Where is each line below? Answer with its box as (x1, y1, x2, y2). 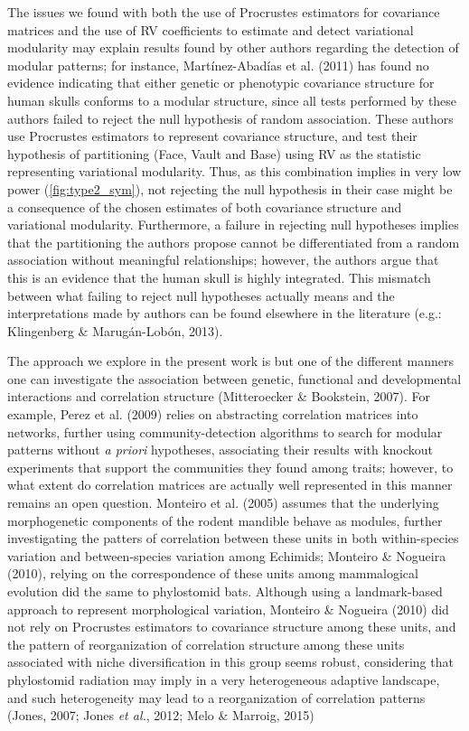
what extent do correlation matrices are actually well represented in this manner (7, 475, 453, 494)
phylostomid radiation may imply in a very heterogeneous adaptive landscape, (7, 670, 440, 689)
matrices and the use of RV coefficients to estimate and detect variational (7, 20, 414, 39)
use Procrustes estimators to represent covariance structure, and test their (7, 127, 417, 145)
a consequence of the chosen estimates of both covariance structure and (7, 197, 402, 216)
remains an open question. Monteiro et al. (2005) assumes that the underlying (7, 493, 439, 512)
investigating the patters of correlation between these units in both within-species (7, 529, 459, 548)
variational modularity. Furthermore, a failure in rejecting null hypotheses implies (7, 215, 459, 234)
